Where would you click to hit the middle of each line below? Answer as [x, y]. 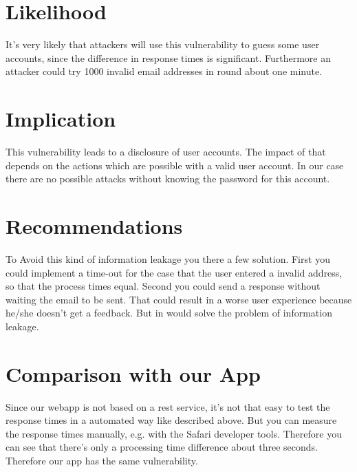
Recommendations [94, 226]
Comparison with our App [133, 373]
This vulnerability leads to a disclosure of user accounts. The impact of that [166, 152]
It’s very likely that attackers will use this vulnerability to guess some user [163, 44]
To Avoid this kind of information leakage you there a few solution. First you [168, 258]
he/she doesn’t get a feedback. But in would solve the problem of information [169, 313]
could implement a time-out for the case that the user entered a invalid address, [174, 272]
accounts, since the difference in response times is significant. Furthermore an [169, 57]
